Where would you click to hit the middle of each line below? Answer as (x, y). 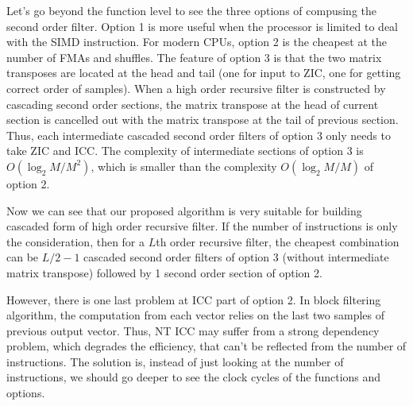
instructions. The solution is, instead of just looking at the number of (175, 361)
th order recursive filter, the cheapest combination (278, 241)
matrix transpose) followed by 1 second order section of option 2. (164, 272)
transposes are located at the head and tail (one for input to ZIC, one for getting (204, 73)
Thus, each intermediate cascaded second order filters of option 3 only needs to (199, 135)
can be (23, 257)
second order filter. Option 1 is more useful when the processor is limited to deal (203, 26)
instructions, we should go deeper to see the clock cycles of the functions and (194, 377)
